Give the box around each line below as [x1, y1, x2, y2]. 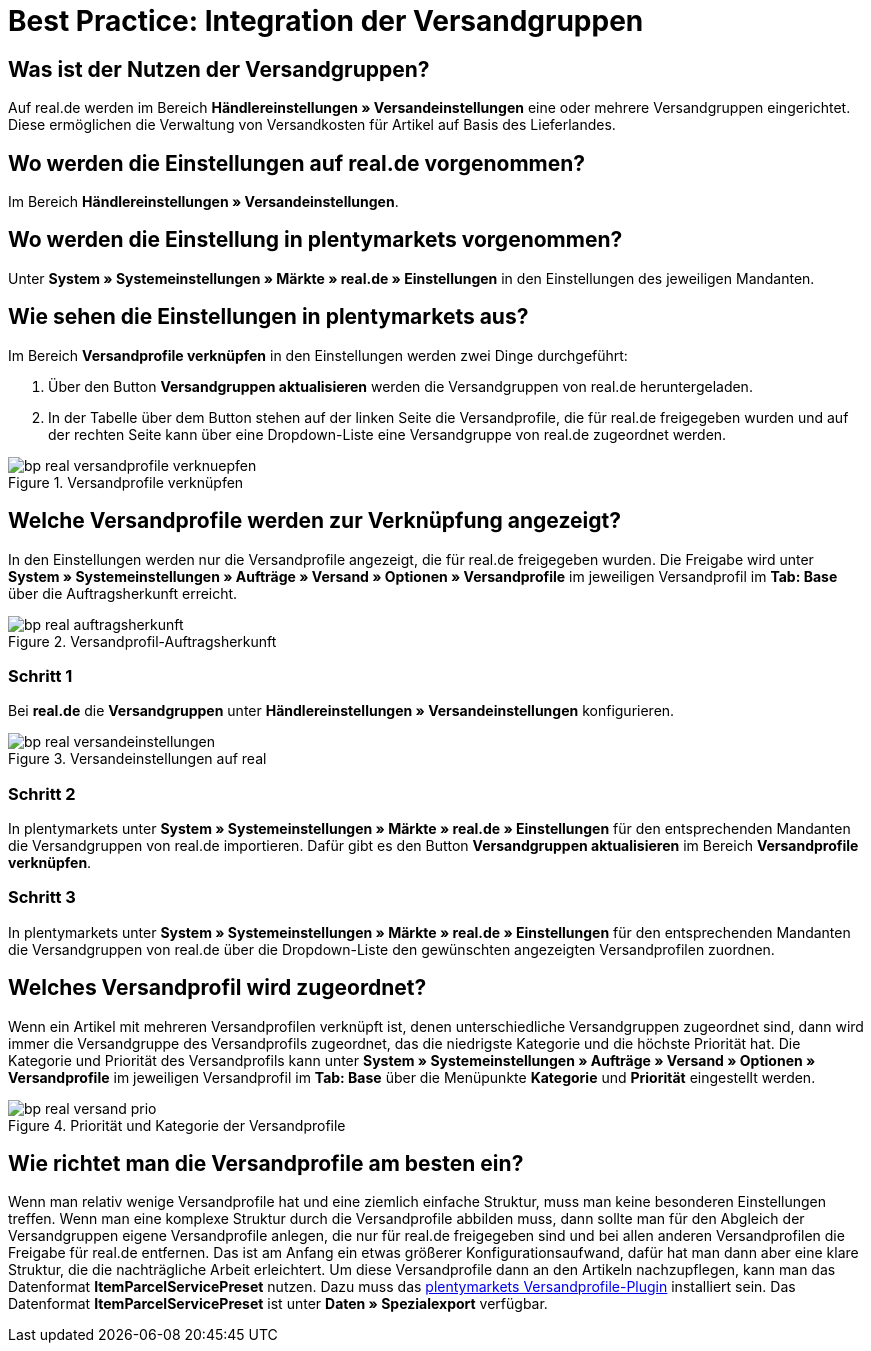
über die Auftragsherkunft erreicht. [8, 584, 238, 602]
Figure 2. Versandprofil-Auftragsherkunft [8, 632, 277, 650]
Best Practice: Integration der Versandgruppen [8, 4, 644, 38]
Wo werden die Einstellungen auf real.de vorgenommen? [8, 150, 586, 176]
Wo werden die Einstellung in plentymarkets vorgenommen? [8, 227, 623, 253]
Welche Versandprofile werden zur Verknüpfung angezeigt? [8, 508, 621, 534]
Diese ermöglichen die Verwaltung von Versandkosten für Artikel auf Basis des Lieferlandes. [8, 116, 616, 134]
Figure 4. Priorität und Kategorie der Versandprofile [8, 1116, 346, 1134]
